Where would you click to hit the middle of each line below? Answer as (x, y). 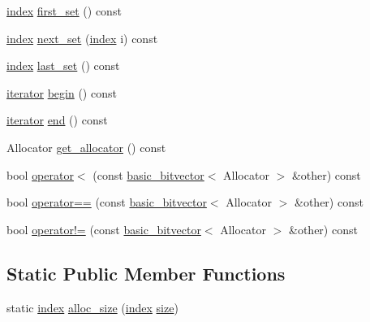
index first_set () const (64, 11)
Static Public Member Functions (146, 273)
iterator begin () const (62, 92)
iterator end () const (57, 120)
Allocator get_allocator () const (86, 147)
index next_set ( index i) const (82, 38)
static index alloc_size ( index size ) (92, 307)
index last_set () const (63, 65)
